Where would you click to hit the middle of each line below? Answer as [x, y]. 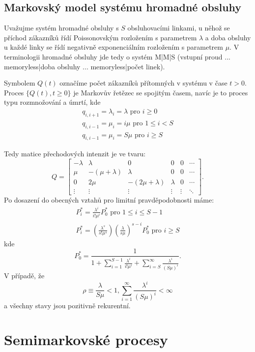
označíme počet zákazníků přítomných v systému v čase [143, 83]
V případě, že [24, 275]
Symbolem [20, 83]
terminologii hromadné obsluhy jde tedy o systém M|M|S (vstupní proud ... [117, 56]
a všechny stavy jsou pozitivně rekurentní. [67, 306]
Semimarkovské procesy [86, 339]
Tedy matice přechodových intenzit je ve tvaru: [75, 154]
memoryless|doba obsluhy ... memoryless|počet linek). [85, 66]
